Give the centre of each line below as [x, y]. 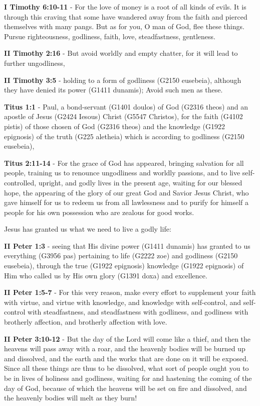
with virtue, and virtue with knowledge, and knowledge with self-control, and [123, 302]
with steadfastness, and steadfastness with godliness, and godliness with [138, 312]
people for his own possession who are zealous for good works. [99, 212]
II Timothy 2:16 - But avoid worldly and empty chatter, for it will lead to [121, 53]
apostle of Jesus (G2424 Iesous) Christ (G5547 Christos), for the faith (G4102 [123, 116]
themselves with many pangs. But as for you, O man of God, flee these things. [124, 26]
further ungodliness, [35, 63]
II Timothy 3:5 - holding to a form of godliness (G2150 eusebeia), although [123, 80]
